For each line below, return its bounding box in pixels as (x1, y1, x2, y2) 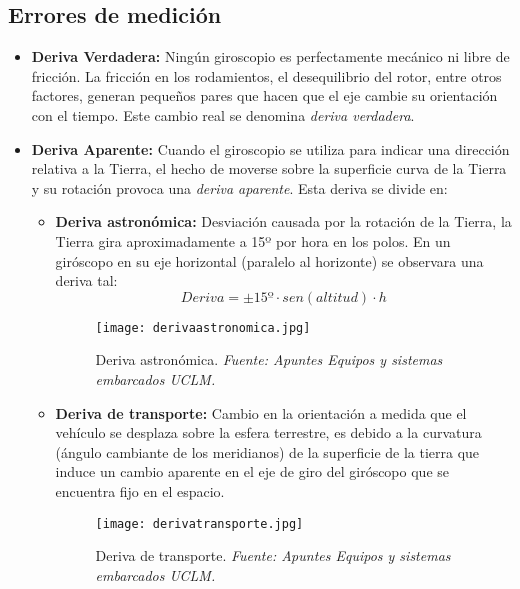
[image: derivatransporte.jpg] (95, 516, 304, 531)
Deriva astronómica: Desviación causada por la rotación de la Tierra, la (55, 211, 512, 232)
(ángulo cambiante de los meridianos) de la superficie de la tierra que (55, 441, 480, 462)
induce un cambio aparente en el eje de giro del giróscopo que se (55, 461, 449, 482)
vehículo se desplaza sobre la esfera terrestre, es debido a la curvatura (55, 422, 482, 443)
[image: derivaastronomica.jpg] (95, 320, 311, 335)
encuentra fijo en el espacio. (55, 480, 225, 501)
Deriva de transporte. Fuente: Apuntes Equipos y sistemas (95, 545, 451, 566)
